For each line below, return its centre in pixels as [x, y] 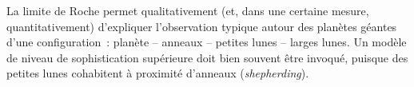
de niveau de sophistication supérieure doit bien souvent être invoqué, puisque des [207, 57]
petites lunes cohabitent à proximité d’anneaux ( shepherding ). [158, 73]
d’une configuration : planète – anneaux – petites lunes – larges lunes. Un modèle [207, 42]
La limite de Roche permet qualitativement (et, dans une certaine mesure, [188, 10]
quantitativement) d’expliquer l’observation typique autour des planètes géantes [202, 26]
